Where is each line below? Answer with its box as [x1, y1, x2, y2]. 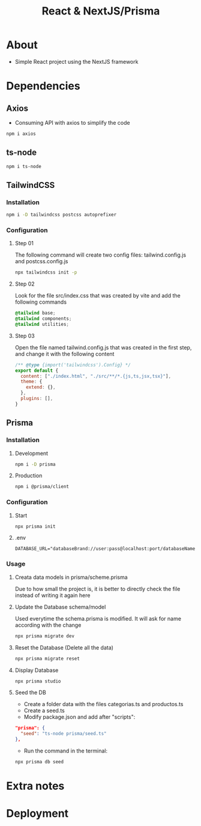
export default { [14, 368, 59, 374]
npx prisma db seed [14, 759, 64, 765]
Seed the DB [14, 689, 46, 696]
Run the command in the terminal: [23, 747, 108, 754]
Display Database [14, 666, 59, 674]
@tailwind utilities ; [14, 321, 69, 327]
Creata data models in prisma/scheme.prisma [14, 574, 128, 581]
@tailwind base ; [14, 310, 56, 316]
